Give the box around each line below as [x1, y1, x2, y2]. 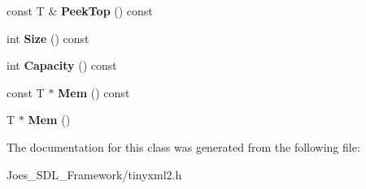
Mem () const [58, 84, 130, 101]
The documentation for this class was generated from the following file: [7, 138, 360, 155]
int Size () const [7, 29, 89, 46]
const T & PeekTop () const [7, 2, 153, 19]
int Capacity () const [7, 57, 117, 74]
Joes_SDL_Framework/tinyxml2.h [7, 165, 182, 183]
